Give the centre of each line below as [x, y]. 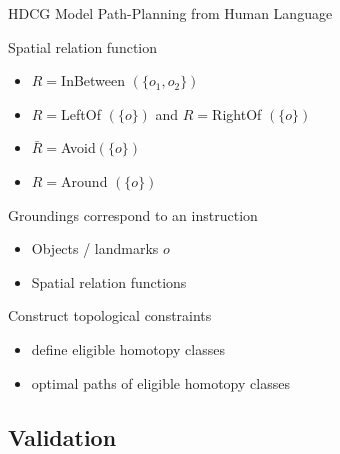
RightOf [237, 113]
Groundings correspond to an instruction [133, 214]
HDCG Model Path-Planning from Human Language [170, 13]
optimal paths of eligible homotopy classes [160, 382]
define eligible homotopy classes [128, 348]
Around [84, 180]
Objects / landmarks [95, 248]
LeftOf [81, 113]
